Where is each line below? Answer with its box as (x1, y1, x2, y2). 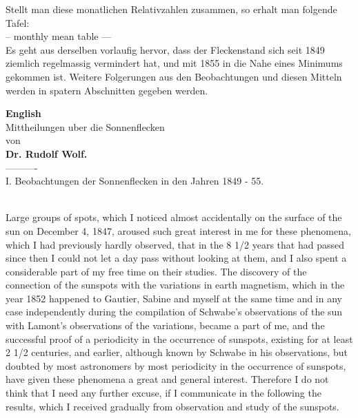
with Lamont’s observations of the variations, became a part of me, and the (6, 318, 325, 333)
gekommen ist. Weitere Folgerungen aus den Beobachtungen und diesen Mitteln (6, 69, 342, 83)
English (6, 106, 41, 121)
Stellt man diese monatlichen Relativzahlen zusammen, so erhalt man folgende (6, 2, 337, 16)
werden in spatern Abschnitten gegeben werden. (6, 83, 208, 97)
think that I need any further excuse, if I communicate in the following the (6, 386, 321, 400)
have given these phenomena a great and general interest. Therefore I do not (6, 372, 329, 386)
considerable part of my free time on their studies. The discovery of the (6, 264, 307, 278)
